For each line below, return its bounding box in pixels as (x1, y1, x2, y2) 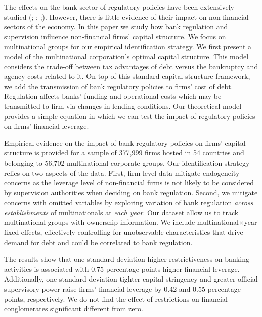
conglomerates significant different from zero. (4, 303, 143, 314)
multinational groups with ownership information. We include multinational (4, 217, 239, 227)
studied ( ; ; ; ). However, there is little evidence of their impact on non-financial (4, 11, 249, 22)
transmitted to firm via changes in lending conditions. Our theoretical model (4, 100, 242, 111)
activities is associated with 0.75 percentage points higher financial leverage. (4, 263, 240, 274)
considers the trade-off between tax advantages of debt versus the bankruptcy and (4, 61, 258, 71)
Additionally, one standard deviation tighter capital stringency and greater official (4, 273, 258, 284)
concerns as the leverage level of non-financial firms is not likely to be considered (4, 177, 254, 188)
